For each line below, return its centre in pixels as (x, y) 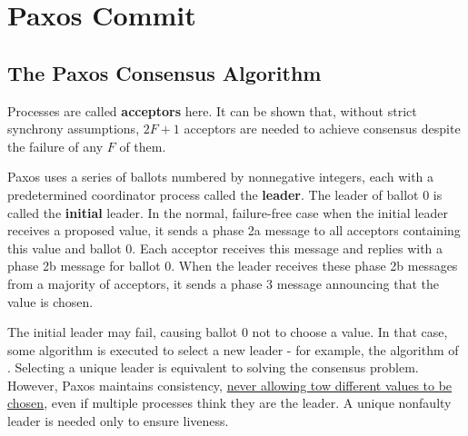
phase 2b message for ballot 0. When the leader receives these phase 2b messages (233, 266)
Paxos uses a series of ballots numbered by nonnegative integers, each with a (221, 177)
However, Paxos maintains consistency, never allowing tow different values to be (230, 385)
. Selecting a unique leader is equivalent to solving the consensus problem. (213, 367)
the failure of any (55, 146)
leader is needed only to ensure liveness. (118, 421)
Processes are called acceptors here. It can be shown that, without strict (212, 110)
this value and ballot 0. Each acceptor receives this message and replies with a (225, 248)
